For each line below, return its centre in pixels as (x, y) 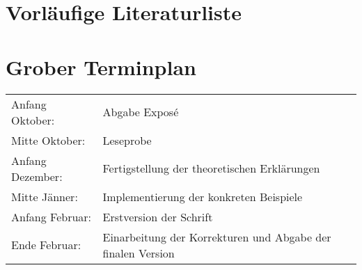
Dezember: (37, 176)
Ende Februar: (46, 245)
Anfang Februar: (52, 216)
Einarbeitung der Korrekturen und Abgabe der (217, 237)
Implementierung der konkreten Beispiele (203, 196)
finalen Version (139, 253)
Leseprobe (127, 140)
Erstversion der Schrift (158, 216)
